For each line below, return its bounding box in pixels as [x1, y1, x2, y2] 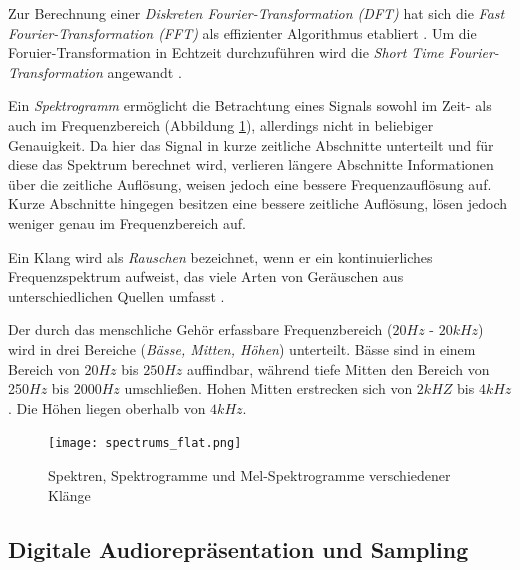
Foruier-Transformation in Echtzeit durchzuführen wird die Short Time [8, 42, 444, 63]
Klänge [48, 484, 91, 505]
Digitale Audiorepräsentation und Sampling [8, 533, 469, 564]
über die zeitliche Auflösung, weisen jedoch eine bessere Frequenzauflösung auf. [8, 173, 492, 194]
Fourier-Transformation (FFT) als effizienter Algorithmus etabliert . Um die [8, 22, 477, 43]
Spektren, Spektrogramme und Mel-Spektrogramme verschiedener [48, 464, 451, 485]
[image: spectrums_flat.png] [48, 436, 242, 451]
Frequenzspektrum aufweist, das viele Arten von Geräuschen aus [8, 266, 404, 287]
